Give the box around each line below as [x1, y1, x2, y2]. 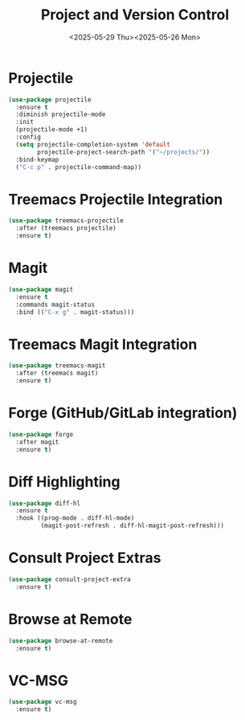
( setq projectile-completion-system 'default [15, 140, 171, 148]
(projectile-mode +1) [15, 126, 88, 134]
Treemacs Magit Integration [8, 335, 198, 354]
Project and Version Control [40, 6, 230, 24]
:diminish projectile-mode [15, 110, 106, 118]
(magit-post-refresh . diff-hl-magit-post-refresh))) [40, 522, 225, 530]
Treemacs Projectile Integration [8, 190, 223, 209]
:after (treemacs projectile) [15, 224, 116, 233]
